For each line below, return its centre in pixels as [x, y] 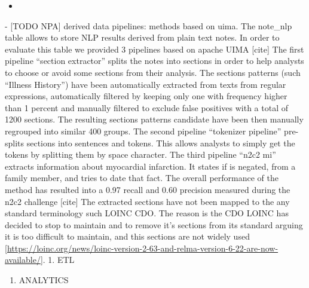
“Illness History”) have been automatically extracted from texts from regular [146, 84]
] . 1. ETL [57, 260]
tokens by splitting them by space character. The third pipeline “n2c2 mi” [140, 154]
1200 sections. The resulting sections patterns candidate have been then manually [154, 119]
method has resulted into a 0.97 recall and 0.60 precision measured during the [148, 189]
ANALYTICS [44, 280]
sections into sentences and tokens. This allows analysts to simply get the [161, 143]
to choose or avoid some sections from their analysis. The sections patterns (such [153, 72]
